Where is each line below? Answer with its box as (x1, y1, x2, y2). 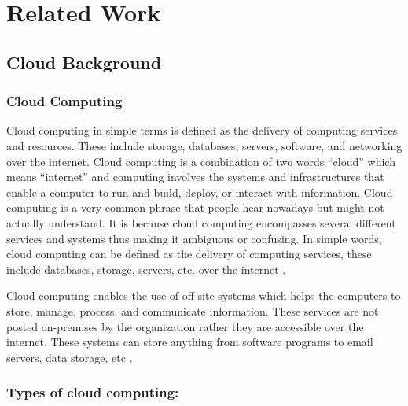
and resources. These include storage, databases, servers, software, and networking (6, 137, 402, 153)
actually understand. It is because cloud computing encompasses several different (6, 214, 396, 231)
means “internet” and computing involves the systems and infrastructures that (6, 168, 384, 185)
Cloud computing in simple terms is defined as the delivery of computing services (6, 122, 398, 138)
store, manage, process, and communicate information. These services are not (6, 302, 379, 319)
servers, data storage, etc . (6, 349, 133, 365)
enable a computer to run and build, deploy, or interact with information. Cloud (6, 183, 393, 200)
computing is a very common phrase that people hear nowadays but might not (6, 199, 384, 216)
